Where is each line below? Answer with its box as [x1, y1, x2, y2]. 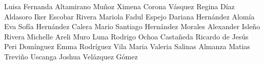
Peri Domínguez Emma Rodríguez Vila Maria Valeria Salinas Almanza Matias [4, 41, 250, 52]
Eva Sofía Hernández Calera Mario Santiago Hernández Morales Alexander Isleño [4, 21, 260, 32]
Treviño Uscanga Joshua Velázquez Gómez [4, 51, 138, 61]
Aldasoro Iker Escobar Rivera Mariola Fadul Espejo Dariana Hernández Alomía [4, 11, 255, 21]
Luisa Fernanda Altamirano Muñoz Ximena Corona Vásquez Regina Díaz [4, 1, 235, 11]
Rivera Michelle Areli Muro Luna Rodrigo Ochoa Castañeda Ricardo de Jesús [4, 31, 249, 41]
